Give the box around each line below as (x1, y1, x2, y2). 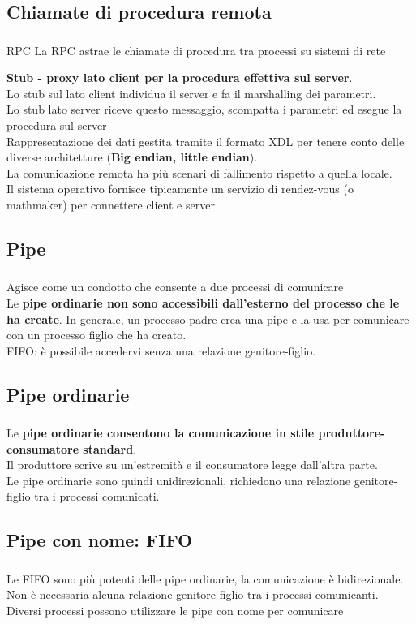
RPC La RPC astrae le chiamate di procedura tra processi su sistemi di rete (6, 41, 386, 58)
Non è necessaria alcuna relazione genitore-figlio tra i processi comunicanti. (6, 586, 379, 603)
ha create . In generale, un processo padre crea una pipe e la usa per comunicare (6, 310, 410, 327)
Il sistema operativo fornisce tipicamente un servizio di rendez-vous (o (6, 180, 354, 197)
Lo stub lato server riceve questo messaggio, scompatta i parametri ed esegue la (6, 101, 402, 118)
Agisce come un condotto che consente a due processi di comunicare (6, 278, 344, 295)
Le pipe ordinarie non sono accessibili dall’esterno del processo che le (6, 294, 400, 311)
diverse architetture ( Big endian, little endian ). (6, 148, 258, 166)
